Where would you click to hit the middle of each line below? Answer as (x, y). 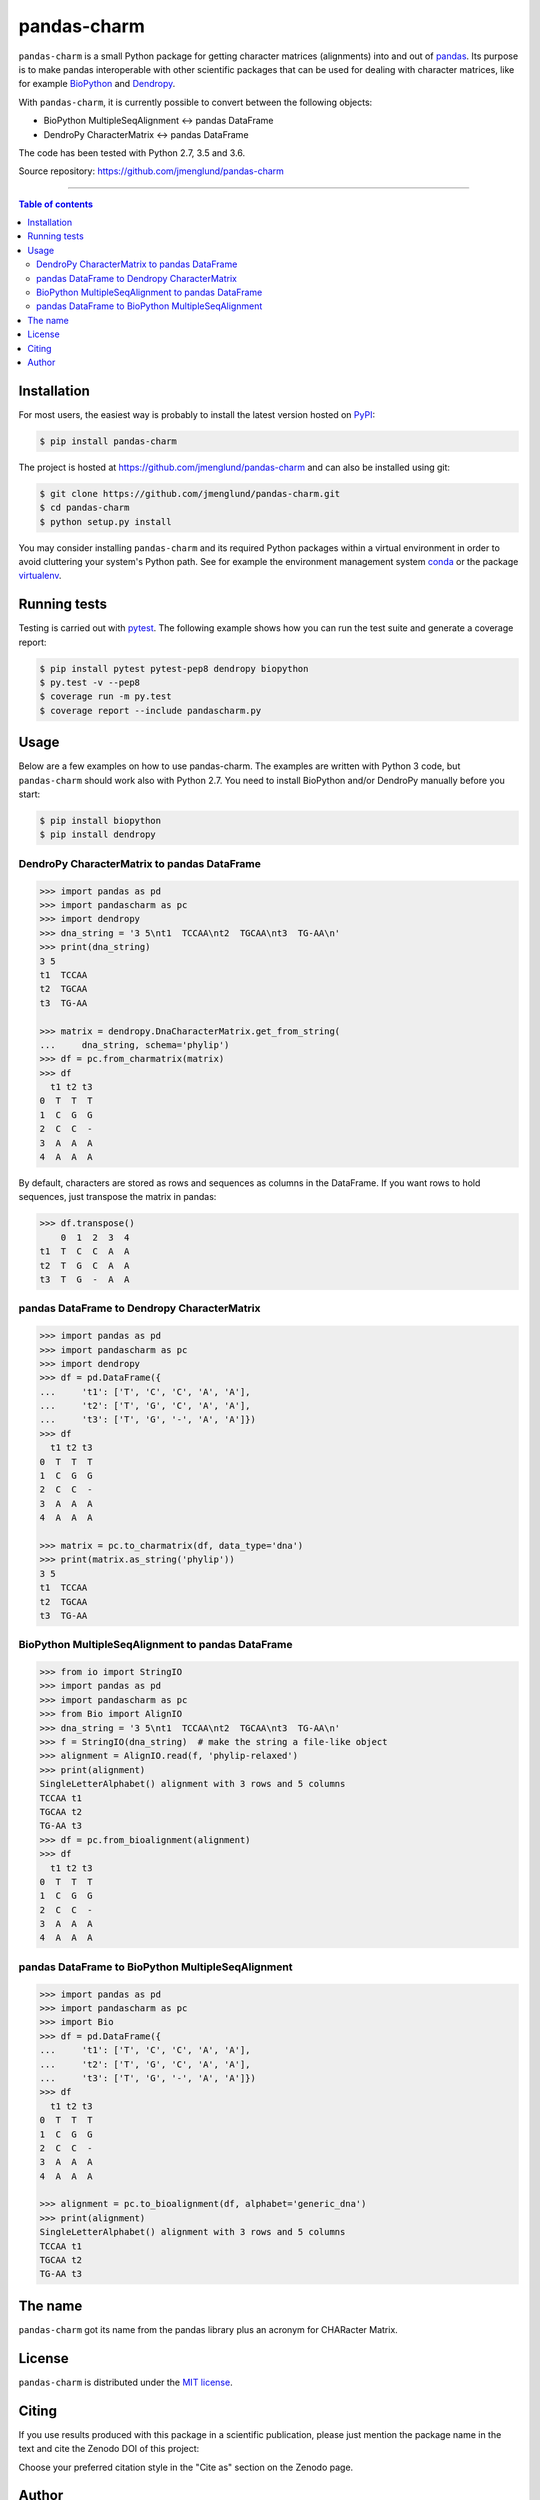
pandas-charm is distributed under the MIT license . (126, 2382)
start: (29, 794)
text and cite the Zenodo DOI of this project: (109, 2449)
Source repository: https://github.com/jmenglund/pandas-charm (151, 171)
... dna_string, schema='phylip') (134, 1044)
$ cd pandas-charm (84, 508)
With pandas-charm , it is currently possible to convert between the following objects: (195, 102)
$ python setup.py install (105, 521)
